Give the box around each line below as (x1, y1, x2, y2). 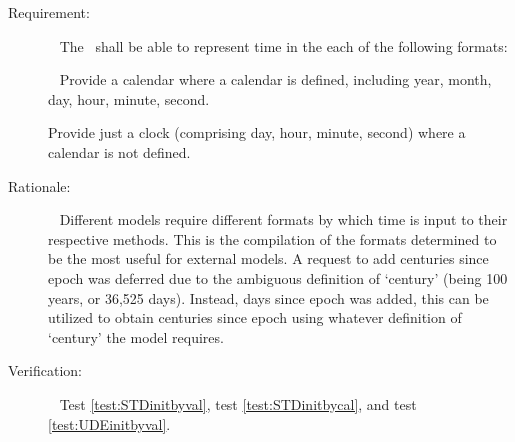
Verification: (8, 360, 82, 381)
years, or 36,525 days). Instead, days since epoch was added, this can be (48, 287, 489, 308)
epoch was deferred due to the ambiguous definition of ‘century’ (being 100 (48, 267, 508, 288)
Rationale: (8, 175, 71, 196)
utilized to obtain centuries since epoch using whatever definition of (48, 307, 462, 328)
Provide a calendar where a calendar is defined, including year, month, (59, 69, 492, 90)
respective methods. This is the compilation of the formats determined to (48, 228, 497, 249)
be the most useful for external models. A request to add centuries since (48, 248, 489, 269)
